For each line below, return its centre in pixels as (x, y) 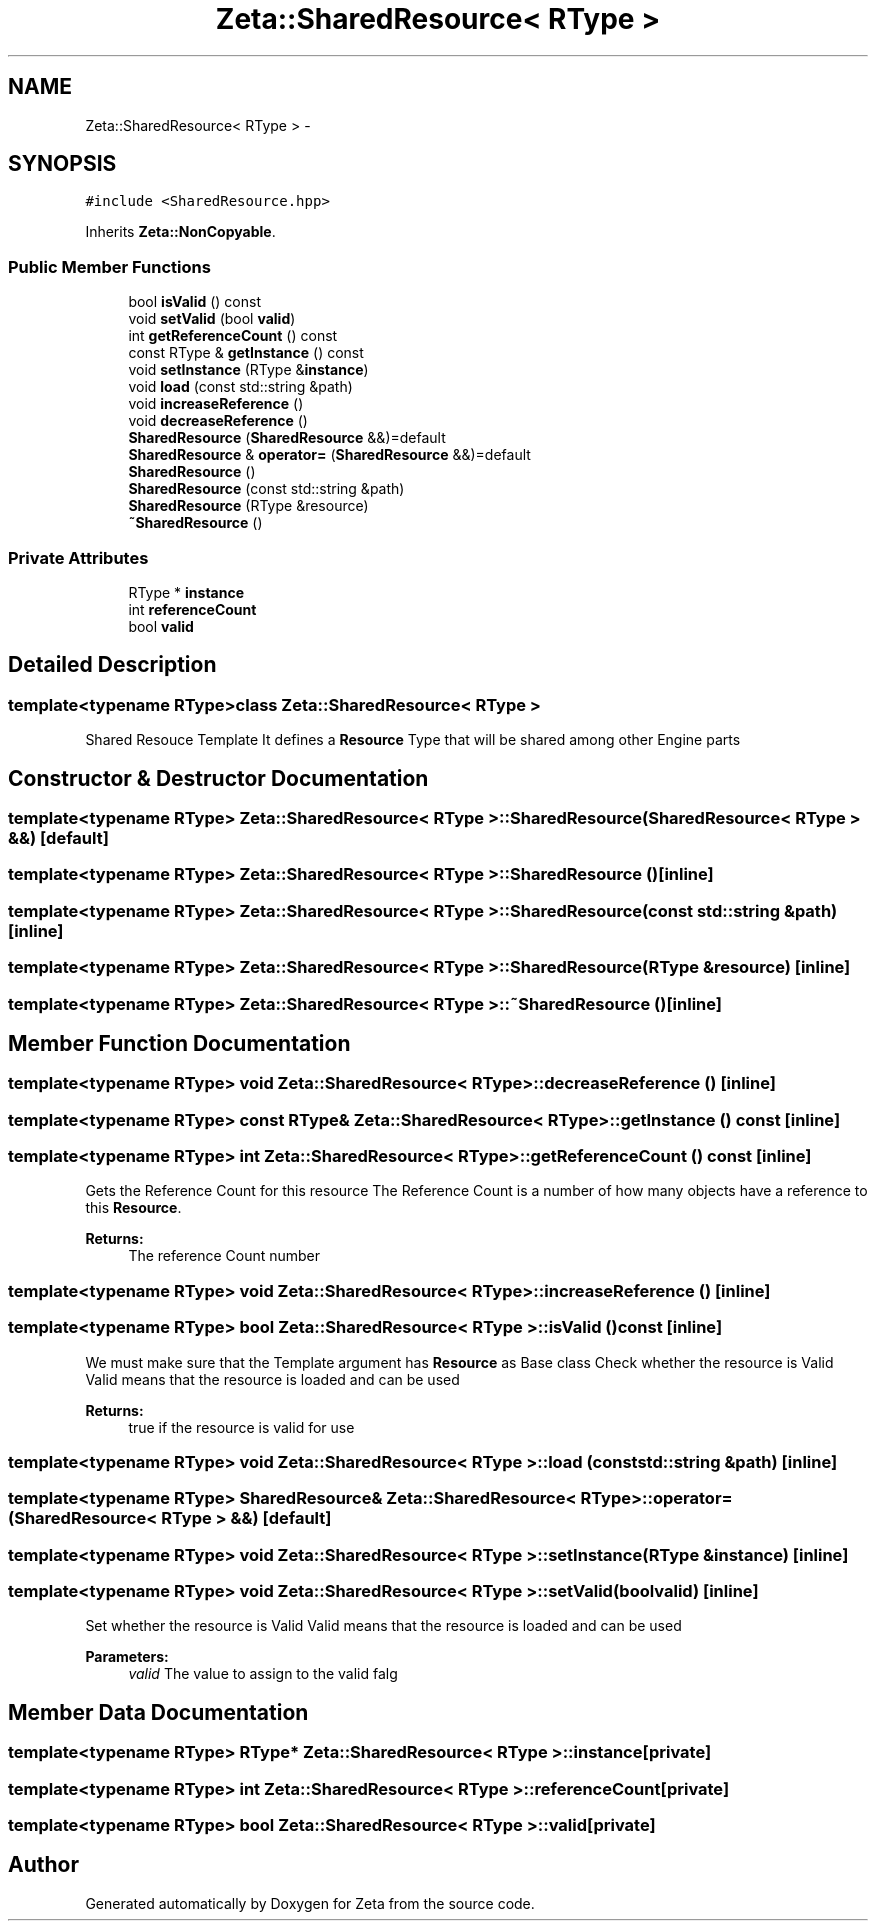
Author (43, 1865)
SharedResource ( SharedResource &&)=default (287, 438)
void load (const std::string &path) (240, 387)
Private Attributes (78, 557)
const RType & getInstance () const (246, 353)
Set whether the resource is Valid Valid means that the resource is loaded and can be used (383, 1626)
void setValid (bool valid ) (212, 319)
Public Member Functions (109, 266)
